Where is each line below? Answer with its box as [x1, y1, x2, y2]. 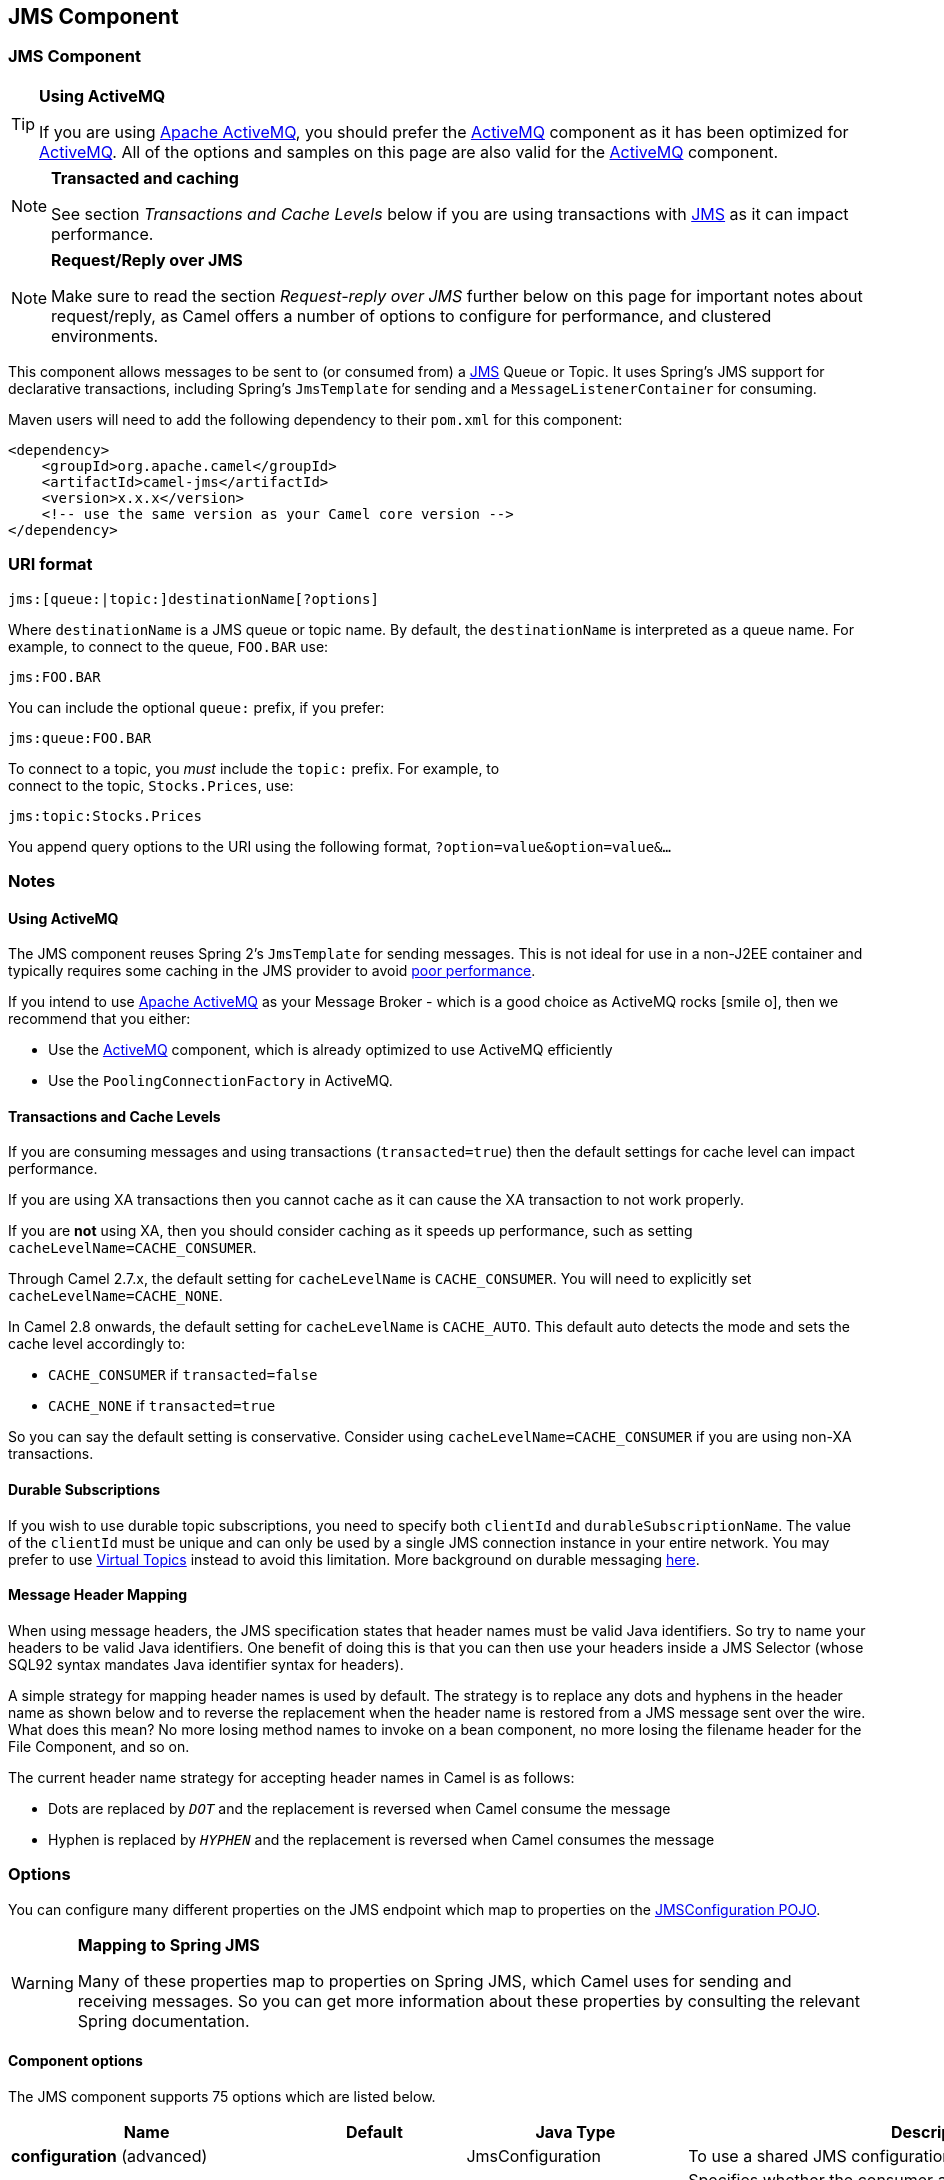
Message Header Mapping [8, 1586, 188, 1604]
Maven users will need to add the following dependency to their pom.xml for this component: [8, 410, 623, 428]
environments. [51, 325, 159, 346]
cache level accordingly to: [8, 1335, 185, 1353]
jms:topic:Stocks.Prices [8, 807, 202, 824]
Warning [11, 1972, 74, 1993]
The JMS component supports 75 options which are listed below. [8, 2087, 436, 2105]
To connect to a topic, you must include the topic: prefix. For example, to [8, 759, 500, 777]
